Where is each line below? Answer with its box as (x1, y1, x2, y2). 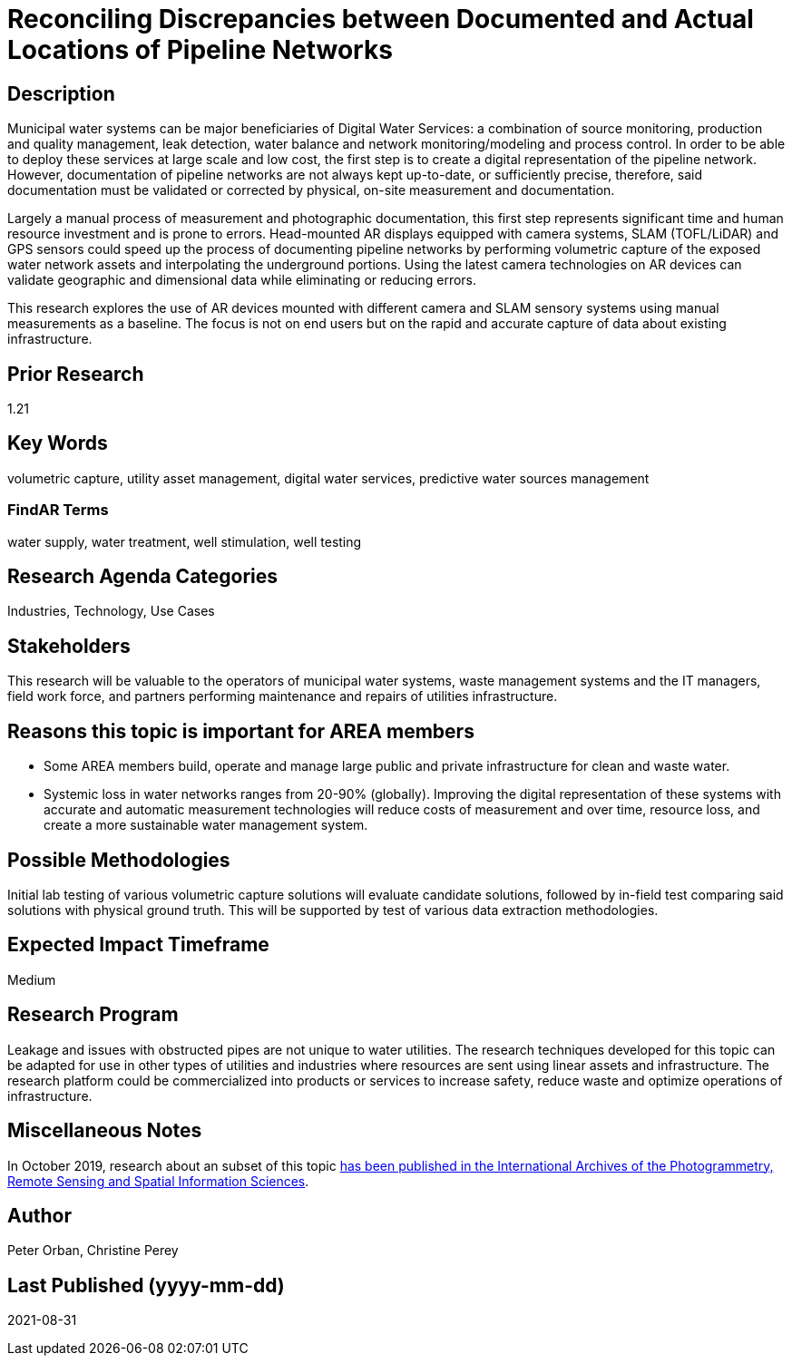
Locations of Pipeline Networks (7, 34, 393, 65)
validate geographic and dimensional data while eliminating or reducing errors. (7, 272, 477, 288)
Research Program (7, 1003, 179, 1027)
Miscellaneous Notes (7, 1119, 202, 1143)
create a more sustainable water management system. (44, 817, 368, 833)
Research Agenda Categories (7, 565, 279, 589)
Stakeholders (7, 634, 131, 657)
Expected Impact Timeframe (7, 933, 269, 957)
